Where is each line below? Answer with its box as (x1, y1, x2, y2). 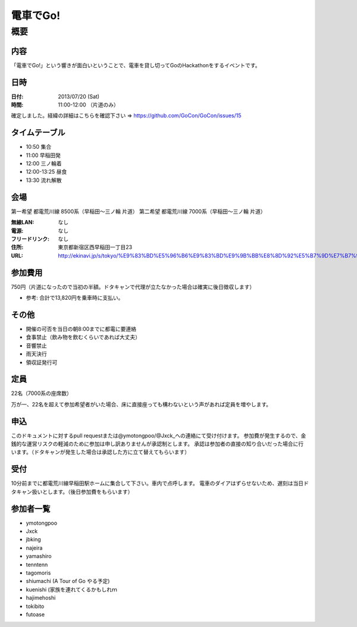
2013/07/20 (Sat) (58, 93, 100, 100)
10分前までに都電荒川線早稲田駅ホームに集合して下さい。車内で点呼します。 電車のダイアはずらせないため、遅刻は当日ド (11, 479, 309, 487)
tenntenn (26, 561, 48, 568)
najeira (26, 544, 43, 551)
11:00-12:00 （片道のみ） (58, 101, 119, 108)
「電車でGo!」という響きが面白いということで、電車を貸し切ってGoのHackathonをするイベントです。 (11, 61, 261, 68)
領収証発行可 (26, 359, 58, 366)
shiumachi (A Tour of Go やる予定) (26, 578, 110, 585)
